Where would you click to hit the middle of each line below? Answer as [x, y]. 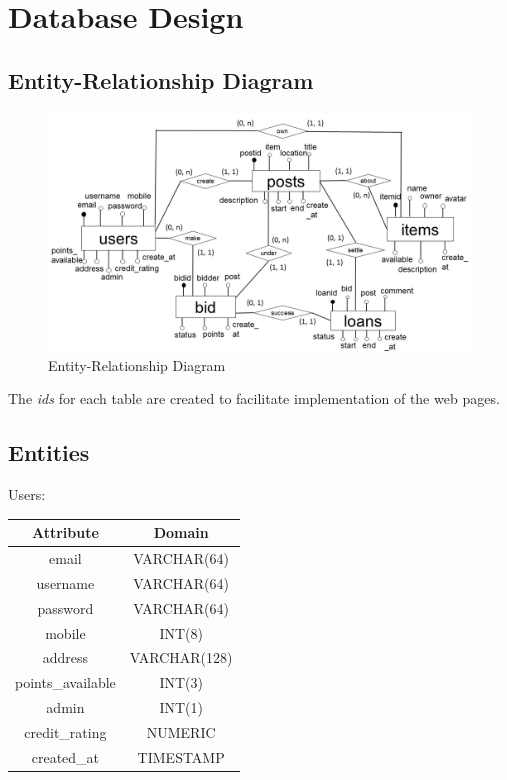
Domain [181, 532]
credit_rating [65, 731]
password [65, 607]
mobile [65, 632]
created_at [65, 756]
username [65, 582]
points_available [65, 682]
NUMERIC [181, 731]
